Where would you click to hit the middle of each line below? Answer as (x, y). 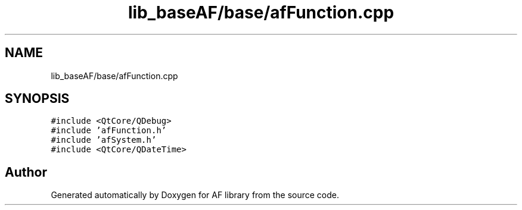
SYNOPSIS (37, 99)
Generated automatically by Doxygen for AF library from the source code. (195, 195)
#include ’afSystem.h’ (104, 140)
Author (26, 172)
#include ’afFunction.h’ (109, 131)
